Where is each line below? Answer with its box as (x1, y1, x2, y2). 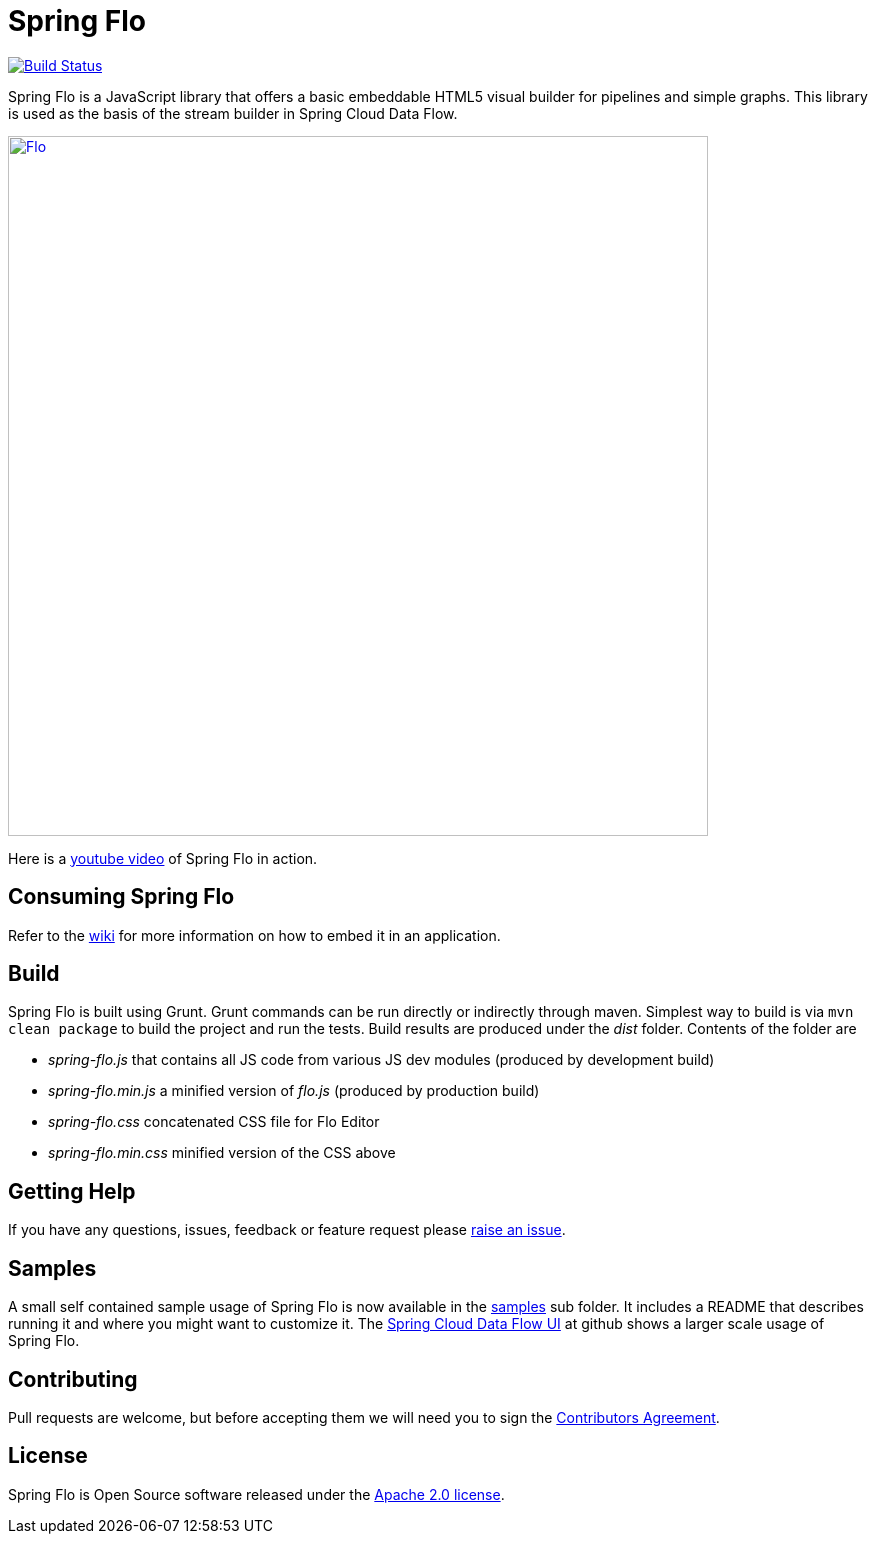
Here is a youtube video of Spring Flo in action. (8, 849, 318, 867)
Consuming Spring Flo (8, 884, 235, 910)
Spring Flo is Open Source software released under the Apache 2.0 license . (8, 1485, 505, 1503)
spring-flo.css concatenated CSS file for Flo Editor (48, 1113, 380, 1131)
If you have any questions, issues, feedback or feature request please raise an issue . (8, 1221, 566, 1239)
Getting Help (8, 1178, 136, 1204)
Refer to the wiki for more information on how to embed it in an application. (8, 926, 501, 944)
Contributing (8, 1366, 138, 1392)
